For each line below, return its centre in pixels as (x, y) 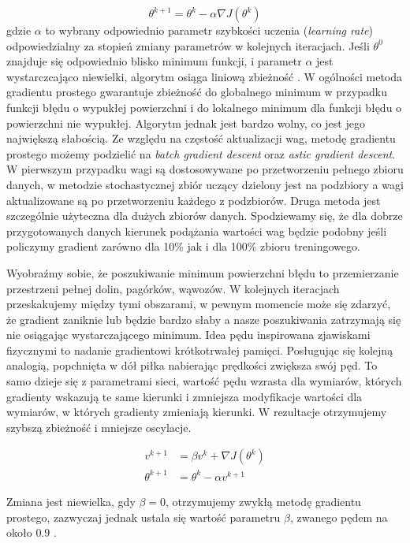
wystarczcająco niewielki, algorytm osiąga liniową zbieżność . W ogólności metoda (205, 76)
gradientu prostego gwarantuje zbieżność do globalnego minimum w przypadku (197, 92)
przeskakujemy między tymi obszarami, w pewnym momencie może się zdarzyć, (199, 304)
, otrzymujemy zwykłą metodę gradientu (263, 501)
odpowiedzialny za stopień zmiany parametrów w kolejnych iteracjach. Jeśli (188, 45)
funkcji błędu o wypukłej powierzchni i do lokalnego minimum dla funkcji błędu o (204, 107)
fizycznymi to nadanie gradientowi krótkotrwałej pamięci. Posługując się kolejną (200, 350)
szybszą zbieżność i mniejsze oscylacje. (99, 427)
